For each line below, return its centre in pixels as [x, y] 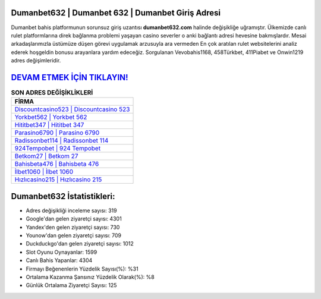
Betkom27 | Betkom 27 [46, 156]
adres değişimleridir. [36, 61]
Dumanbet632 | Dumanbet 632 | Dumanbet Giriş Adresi [116, 13]
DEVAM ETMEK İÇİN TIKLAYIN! [70, 77]
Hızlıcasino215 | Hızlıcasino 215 [58, 180]
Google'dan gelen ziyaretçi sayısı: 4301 [74, 219]
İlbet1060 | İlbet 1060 [44, 172]
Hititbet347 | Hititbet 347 [49, 125]
